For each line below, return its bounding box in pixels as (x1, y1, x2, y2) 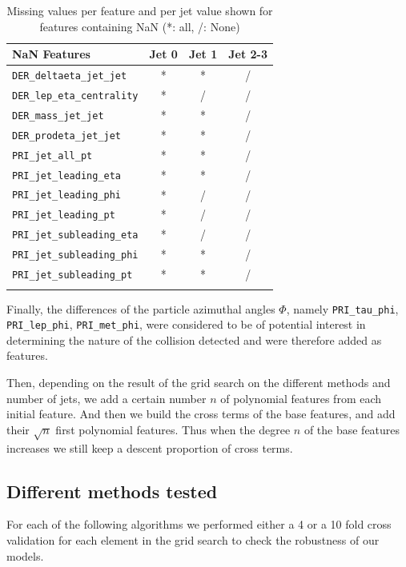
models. (6, 547, 44, 564)
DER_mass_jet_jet (12, 110, 104, 122)
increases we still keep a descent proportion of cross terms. (6, 439, 293, 456)
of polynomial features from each (220, 389, 382, 406)
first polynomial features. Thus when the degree (55, 421, 291, 437)
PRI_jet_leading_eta (12, 170, 122, 182)
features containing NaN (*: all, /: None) (39, 18, 240, 34)
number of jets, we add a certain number (6, 389, 207, 406)
